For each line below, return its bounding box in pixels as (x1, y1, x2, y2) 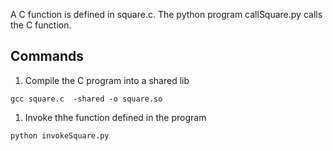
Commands (10, 48, 85, 65)
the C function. (10, 19, 72, 31)
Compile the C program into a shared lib (24, 74, 190, 86)
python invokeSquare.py (10, 130, 110, 141)
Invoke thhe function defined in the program (24, 111, 207, 123)
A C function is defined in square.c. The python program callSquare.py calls (10, 9, 323, 20)
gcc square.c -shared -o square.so (10, 94, 163, 104)
